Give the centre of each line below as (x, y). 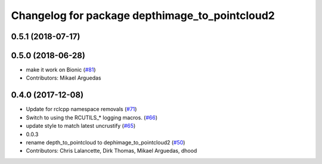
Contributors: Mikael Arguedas (64, 78)
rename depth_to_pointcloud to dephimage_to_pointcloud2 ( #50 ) (106, 142)
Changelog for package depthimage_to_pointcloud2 (143, 15)
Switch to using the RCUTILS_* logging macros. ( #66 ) (92, 117)
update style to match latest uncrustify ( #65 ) (81, 126)
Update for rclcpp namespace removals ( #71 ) (81, 109)
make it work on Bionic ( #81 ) (61, 70)
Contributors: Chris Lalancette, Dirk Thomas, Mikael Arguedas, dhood (112, 151)
